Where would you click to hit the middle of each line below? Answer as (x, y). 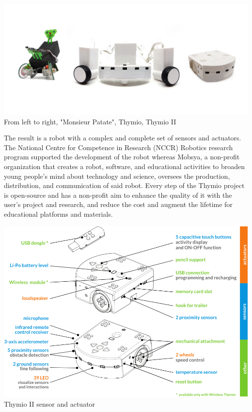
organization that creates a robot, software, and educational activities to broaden (125, 166)
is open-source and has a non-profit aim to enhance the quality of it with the (118, 195)
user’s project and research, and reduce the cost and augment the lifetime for (118, 204)
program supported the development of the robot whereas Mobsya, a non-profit (122, 157)
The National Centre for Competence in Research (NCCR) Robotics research (118, 147)
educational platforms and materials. (58, 214)
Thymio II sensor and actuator (50, 404)
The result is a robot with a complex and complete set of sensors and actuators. (123, 138)
